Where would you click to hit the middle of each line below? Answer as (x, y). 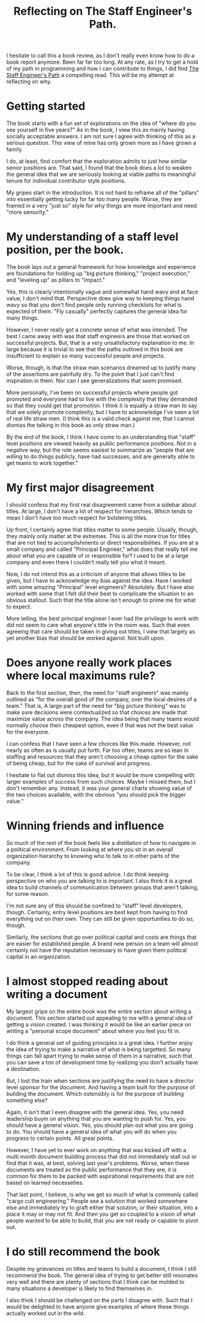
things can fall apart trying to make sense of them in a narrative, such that (99, 1056)
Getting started (46, 106)
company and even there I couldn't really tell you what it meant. (86, 562)
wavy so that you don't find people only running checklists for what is (94, 305)
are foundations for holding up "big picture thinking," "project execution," (99, 273)
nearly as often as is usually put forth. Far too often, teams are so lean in (97, 750)
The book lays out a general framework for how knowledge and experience (101, 267)
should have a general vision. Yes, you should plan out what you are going (100, 1125)
